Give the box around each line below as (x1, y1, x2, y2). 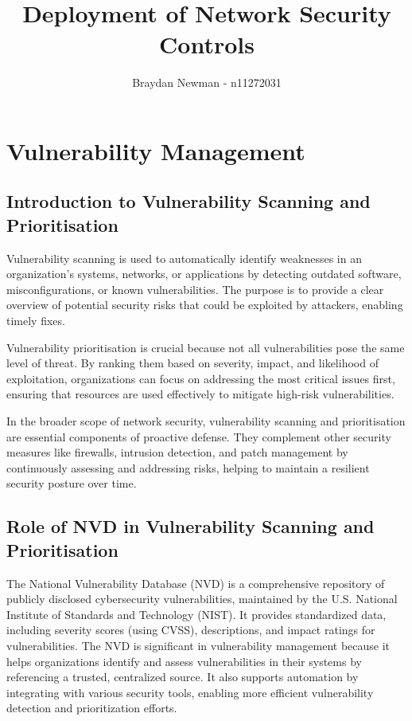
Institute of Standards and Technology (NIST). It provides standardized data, (6, 605, 387, 622)
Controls (159, 28, 255, 61)
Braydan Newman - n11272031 (132, 74, 282, 91)
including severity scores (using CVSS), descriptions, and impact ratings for (6, 621, 375, 638)
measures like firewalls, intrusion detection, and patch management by (6, 444, 348, 460)
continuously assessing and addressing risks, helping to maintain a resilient (6, 459, 370, 476)
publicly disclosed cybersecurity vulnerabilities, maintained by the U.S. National (6, 590, 398, 607)
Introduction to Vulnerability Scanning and (6, 189, 371, 214)
